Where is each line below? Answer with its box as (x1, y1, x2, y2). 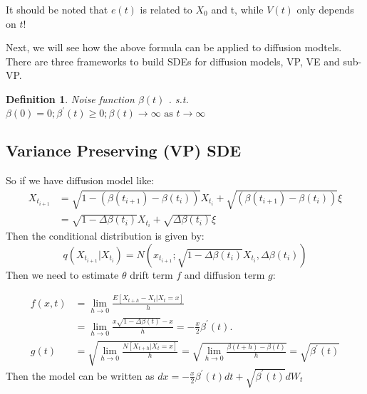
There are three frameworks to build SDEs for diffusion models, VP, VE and (6, 53, 340, 68)
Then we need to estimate (6, 267, 119, 282)
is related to (140, 2, 192, 16)
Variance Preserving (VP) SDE (6, 139, 242, 161)
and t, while (211, 2, 264, 16)
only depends (296, 2, 354, 16)
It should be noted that (6, 2, 108, 16)
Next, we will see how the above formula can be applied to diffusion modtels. (6, 40, 342, 55)
